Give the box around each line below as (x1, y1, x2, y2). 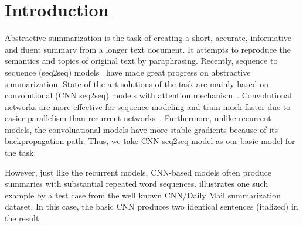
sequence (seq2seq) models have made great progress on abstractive (5, 66, 251, 78)
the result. (5, 212, 42, 224)
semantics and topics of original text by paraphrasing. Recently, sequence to (5, 54, 278, 67)
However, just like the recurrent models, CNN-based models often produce (5, 166, 272, 178)
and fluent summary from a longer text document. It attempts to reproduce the (5, 43, 291, 55)
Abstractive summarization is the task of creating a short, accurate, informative (5, 32, 292, 44)
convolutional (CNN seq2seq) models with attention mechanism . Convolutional (5, 89, 292, 101)
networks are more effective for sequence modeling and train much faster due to (5, 100, 291, 112)
